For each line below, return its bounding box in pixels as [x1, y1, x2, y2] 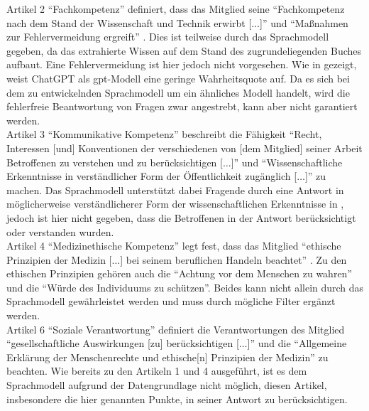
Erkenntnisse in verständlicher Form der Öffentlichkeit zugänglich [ [6, 169, 297, 183]
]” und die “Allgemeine [247, 336, 347, 351]
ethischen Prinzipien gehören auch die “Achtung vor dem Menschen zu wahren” [6, 266, 353, 281]
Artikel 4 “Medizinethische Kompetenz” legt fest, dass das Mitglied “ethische [6, 238, 341, 253]
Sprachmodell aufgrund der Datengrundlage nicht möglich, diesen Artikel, [6, 378, 327, 393]
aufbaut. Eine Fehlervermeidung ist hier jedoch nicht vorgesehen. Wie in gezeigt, [6, 57, 357, 72]
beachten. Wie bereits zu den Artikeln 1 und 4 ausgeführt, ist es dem [6, 363, 307, 378]
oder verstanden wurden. [6, 224, 114, 239]
